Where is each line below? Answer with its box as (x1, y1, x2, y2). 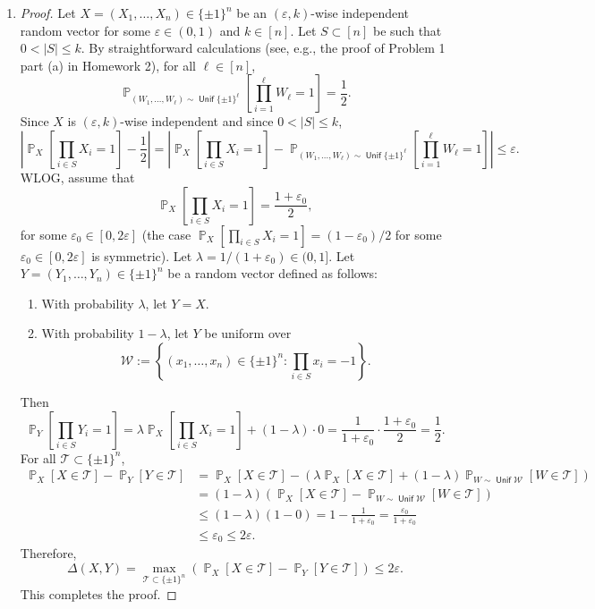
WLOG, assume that (20, 167, 135, 186)
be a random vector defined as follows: (167, 264, 378, 283)
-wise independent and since (120, 112, 274, 131)
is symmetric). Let (91, 246, 192, 265)
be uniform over (204, 324, 292, 343)
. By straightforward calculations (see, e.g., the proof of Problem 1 (81, 38, 446, 57)
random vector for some (20, 21, 151, 39)
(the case (141, 224, 191, 243)
